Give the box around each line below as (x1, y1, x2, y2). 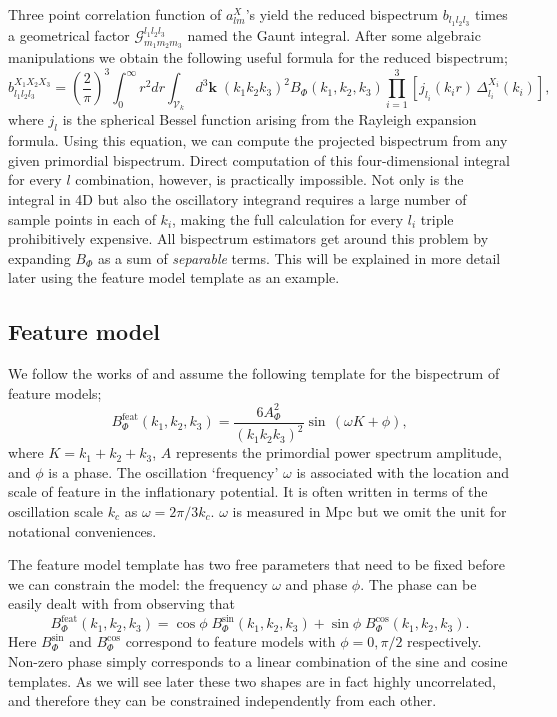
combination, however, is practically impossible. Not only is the (75, 169, 464, 190)
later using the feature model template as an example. (8, 267, 340, 288)
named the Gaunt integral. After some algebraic (187, 24, 481, 45)
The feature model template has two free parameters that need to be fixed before (8, 554, 505, 575)
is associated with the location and (296, 461, 509, 482)
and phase (285, 573, 348, 594)
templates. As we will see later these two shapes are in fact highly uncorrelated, (8, 670, 496, 691)
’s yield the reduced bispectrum (245, 4, 439, 24)
